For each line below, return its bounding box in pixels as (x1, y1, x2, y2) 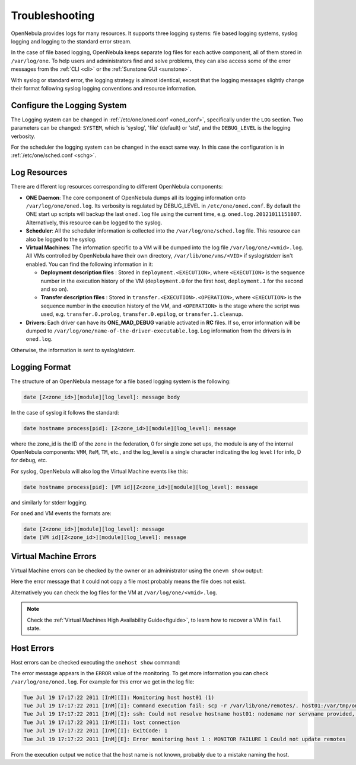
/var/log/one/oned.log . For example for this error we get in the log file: (11, 678, 195, 685)
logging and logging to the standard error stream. (11, 37, 132, 45)
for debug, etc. (11, 457, 47, 464)
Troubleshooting (11, 9, 95, 22)
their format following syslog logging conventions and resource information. (11, 84, 197, 92)
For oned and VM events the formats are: (11, 510, 112, 517)
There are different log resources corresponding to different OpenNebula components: (11, 183, 223, 190)
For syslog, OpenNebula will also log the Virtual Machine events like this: (11, 468, 189, 475)
